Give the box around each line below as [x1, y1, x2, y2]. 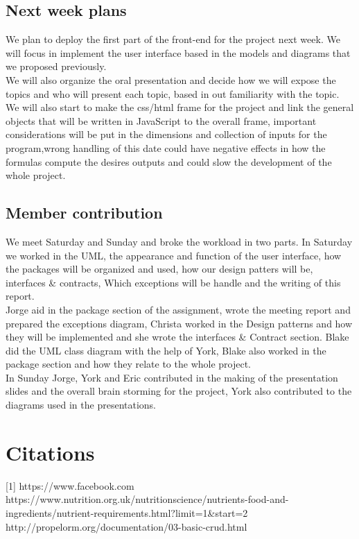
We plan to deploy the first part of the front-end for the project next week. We [6, 32, 340, 46]
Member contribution [6, 202, 163, 223]
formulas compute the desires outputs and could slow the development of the [6, 154, 332, 169]
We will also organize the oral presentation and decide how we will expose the [6, 72, 336, 87]
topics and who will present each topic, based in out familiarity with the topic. [6, 86, 340, 101]
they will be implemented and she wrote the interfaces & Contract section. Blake [6, 330, 349, 344]
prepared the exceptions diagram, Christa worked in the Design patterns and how [6, 316, 353, 330]
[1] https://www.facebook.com [6, 478, 134, 493]
